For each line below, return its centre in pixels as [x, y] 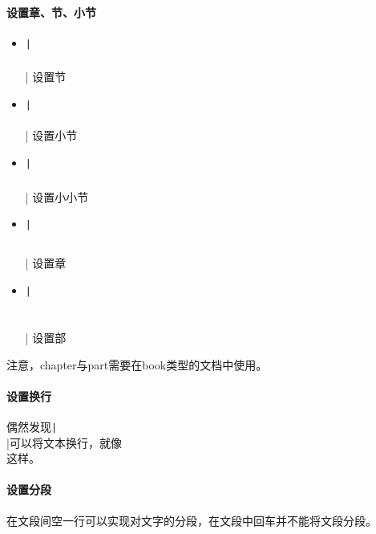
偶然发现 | [32, 426]
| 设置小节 [51, 135]
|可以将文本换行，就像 [64, 442]
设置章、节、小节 [51, 12]
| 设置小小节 [57, 196]
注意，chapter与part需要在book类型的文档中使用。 [137, 364]
